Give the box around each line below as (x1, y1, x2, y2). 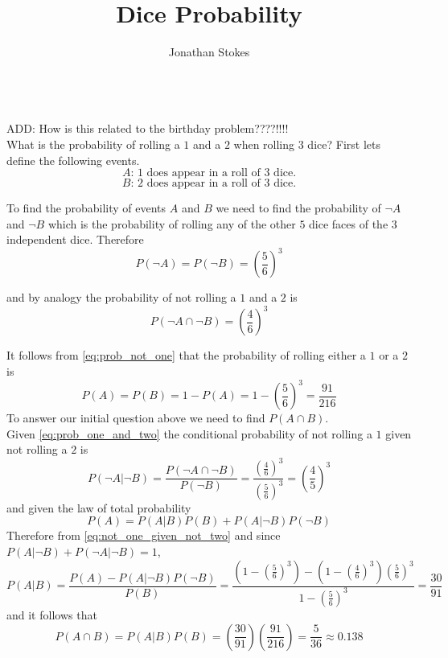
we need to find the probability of (216, 199, 381, 216)
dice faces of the (309, 215, 388, 232)
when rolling (233, 135, 295, 152)
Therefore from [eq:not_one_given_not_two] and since (6, 527, 281, 544)
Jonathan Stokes (168, 43, 250, 60)
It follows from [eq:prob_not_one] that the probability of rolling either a (6, 347, 366, 364)
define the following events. (6, 151, 140, 168)
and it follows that (6, 606, 97, 623)
